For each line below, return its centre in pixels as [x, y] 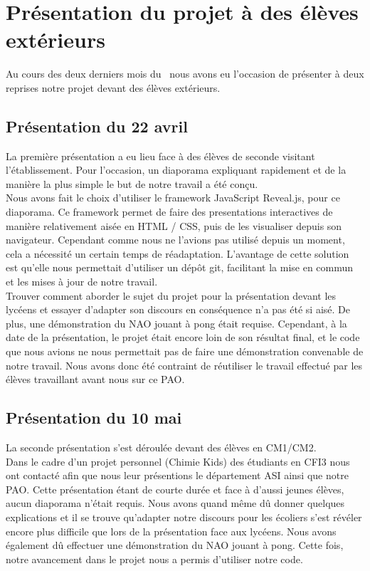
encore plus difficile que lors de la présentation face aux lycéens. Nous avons [171, 531]
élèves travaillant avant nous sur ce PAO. [95, 379]
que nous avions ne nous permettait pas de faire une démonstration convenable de [185, 351]
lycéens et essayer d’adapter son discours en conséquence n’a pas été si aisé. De [178, 309]
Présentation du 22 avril [97, 126]
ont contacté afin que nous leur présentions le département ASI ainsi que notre [177, 475]
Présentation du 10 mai [94, 418]
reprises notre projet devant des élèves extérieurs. [113, 87]
